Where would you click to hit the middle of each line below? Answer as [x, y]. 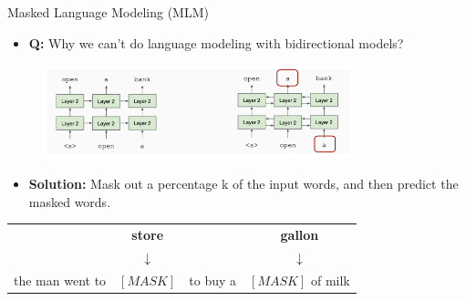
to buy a [213, 280]
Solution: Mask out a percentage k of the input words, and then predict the [243, 184]
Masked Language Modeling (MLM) [108, 12]
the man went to [60, 280]
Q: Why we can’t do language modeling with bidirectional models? [216, 42]
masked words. [70, 201]
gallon [300, 234]
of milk [330, 280]
